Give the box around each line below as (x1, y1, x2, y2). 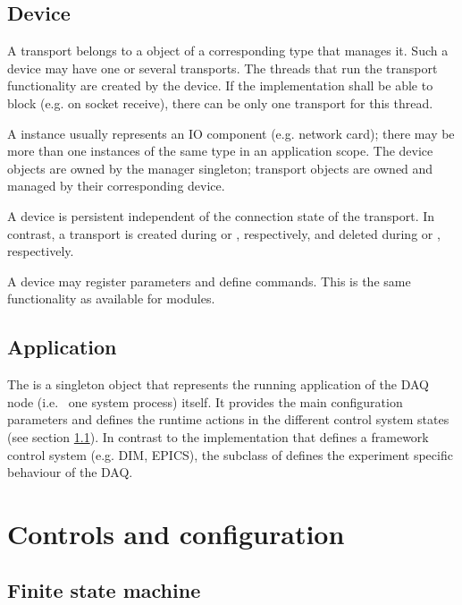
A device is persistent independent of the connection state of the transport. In (7, 206, 435, 225)
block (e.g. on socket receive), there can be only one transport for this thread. (7, 93, 433, 112)
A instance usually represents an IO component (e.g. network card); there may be (7, 124, 455, 142)
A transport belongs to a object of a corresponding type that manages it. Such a (7, 41, 449, 60)
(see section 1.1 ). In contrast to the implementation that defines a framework (7, 427, 429, 446)
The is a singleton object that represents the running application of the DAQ (7, 375, 429, 394)
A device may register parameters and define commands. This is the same (7, 271, 411, 290)
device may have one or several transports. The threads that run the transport (7, 58, 438, 77)
